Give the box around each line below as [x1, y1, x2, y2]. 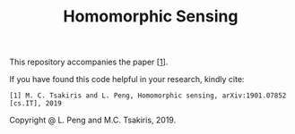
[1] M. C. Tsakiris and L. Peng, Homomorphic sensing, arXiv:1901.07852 [9, 91, 287, 100]
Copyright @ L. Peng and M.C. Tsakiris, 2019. [9, 114, 177, 126]
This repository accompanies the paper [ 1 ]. [9, 56, 169, 68]
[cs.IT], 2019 [9, 99, 63, 108]
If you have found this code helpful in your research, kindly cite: [9, 74, 245, 85]
